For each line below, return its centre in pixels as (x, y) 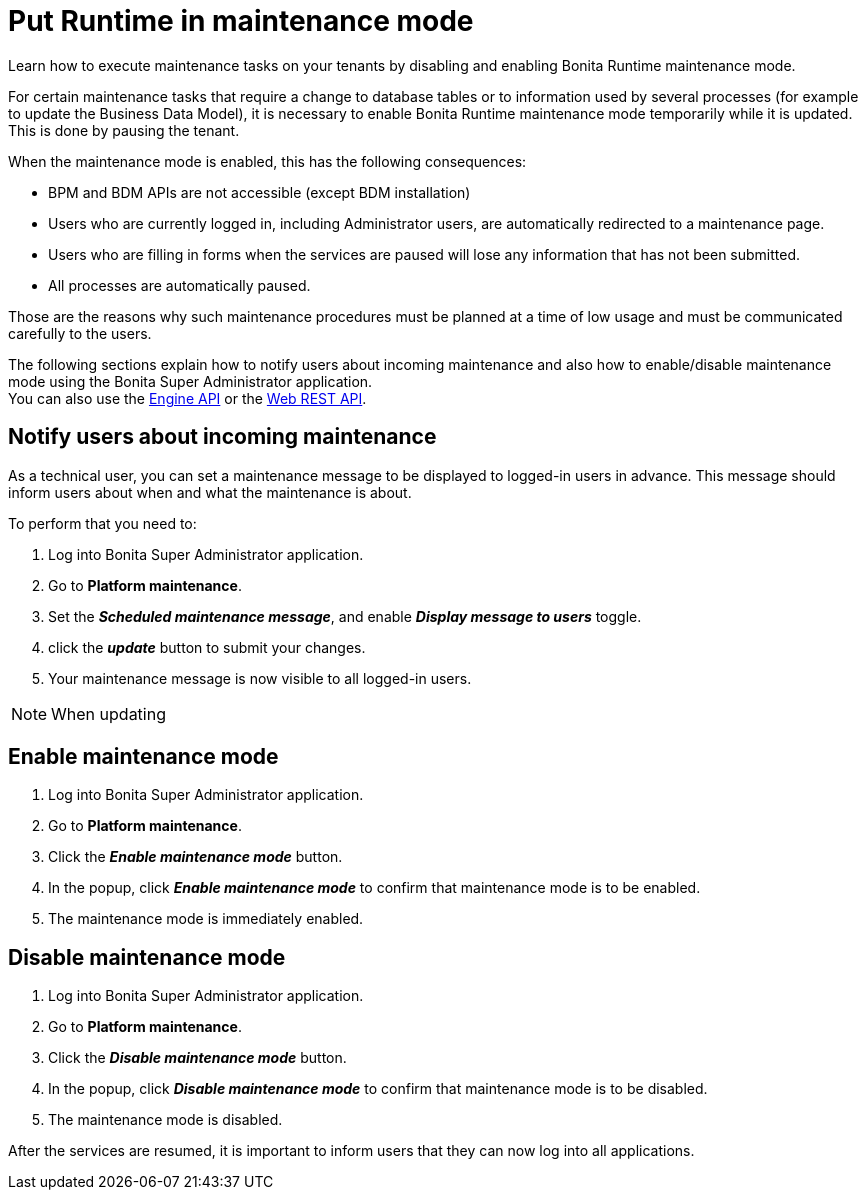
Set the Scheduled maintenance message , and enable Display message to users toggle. (345, 616)
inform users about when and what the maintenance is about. (210, 492)
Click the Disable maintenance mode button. (197, 1058)
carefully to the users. (80, 333)
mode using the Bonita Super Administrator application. (190, 381)
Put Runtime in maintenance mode (241, 21)
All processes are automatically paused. (179, 285)
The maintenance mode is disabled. (165, 1120)
